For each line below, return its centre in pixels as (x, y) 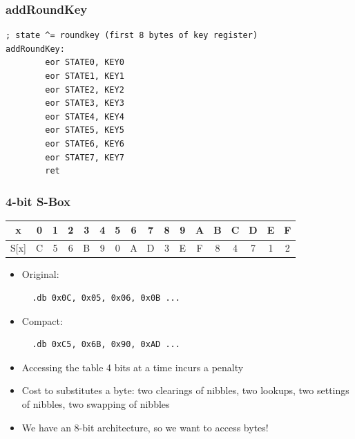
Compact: (42, 320)
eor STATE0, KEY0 (85, 63)
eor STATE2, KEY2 (85, 90)
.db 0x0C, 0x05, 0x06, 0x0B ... (106, 298)
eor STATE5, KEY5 (85, 130)
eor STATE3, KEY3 (85, 103)
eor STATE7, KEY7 (85, 157)
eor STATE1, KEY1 (85, 76)
